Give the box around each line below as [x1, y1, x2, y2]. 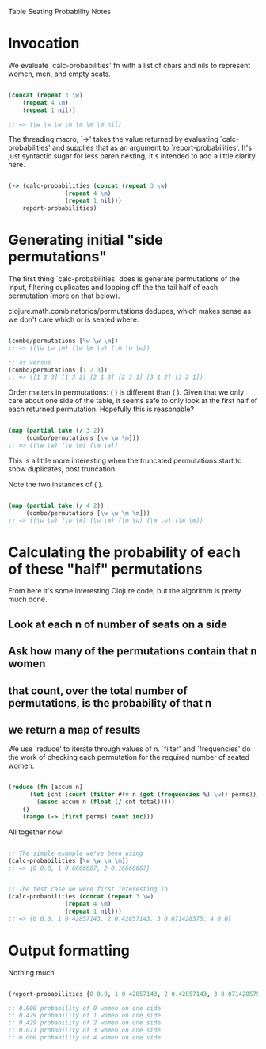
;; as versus [8, 358, 51, 367]
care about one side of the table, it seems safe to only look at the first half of [8, 396, 258, 406]
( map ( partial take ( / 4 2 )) [8, 502, 104, 509]
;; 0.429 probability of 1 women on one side [8, 1012, 161, 1020]
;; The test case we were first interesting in [8, 885, 169, 894]
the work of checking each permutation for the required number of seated [8, 753, 250, 762]
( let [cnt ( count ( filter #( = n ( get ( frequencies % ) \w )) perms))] [28, 791, 260, 799]
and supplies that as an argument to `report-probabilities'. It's [51, 143, 252, 153]
